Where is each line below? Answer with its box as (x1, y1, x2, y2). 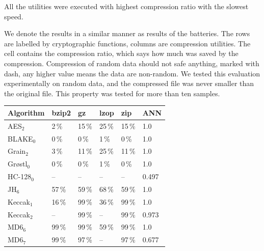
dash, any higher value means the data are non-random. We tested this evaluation (4, 68, 260, 78)
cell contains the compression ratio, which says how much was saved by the (4, 48, 239, 59)
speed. (4, 11, 23, 21)
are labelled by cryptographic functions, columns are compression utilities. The (4, 38, 251, 48)
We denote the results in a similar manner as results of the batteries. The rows (4, 28, 250, 39)
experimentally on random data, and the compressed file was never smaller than (4, 78, 254, 89)
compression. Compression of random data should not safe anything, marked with (4, 58, 259, 68)
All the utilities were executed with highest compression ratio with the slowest (4, 1, 249, 11)
